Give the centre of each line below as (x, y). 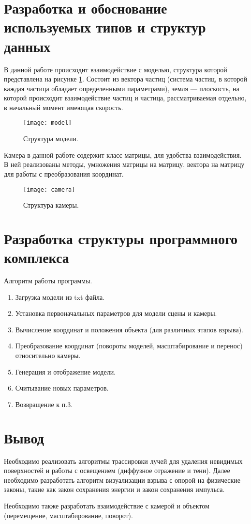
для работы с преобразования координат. (64, 173)
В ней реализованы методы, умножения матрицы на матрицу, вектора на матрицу (124, 164)
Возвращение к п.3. (44, 404)
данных (27, 46)
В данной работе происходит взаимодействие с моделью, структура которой (116, 69)
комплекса (37, 257)
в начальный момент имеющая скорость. (64, 107)
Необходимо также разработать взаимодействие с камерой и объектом (107, 505)
